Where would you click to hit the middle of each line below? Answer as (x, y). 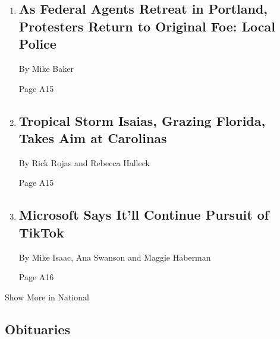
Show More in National (47, 297)
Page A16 (36, 277)
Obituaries (38, 329)
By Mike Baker (46, 68)
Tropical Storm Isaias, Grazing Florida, (142, 120)
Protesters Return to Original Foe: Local (147, 26)
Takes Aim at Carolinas (93, 137)
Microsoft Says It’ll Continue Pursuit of (144, 215)
